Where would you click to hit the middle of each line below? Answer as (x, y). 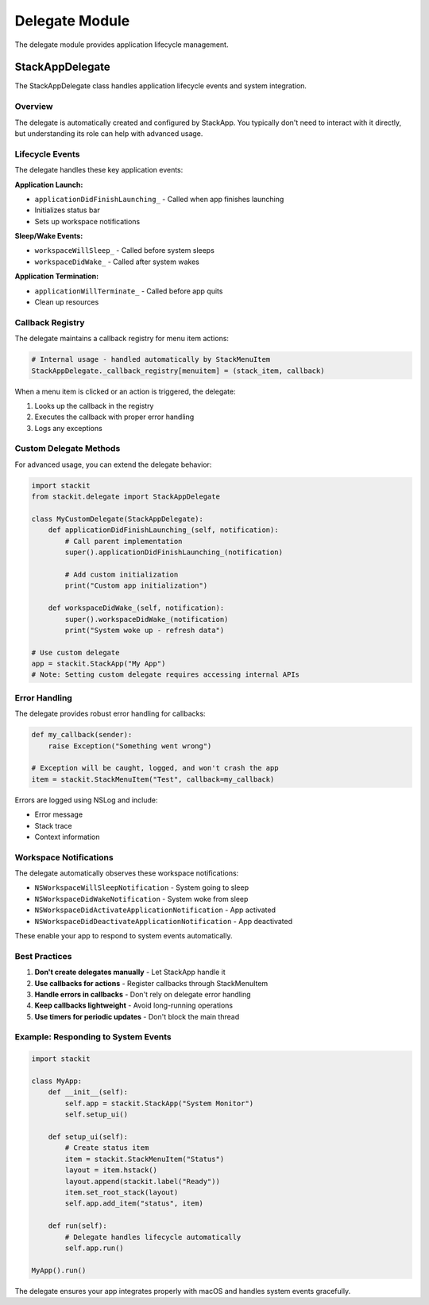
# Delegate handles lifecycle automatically (153, 1237)
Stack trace (53, 825)
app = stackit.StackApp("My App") (99, 664)
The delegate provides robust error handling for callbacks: (110, 714)
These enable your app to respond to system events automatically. (124, 936)
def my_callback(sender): (82, 735)
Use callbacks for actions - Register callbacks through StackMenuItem (151, 983)
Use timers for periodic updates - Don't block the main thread (137, 1016)
